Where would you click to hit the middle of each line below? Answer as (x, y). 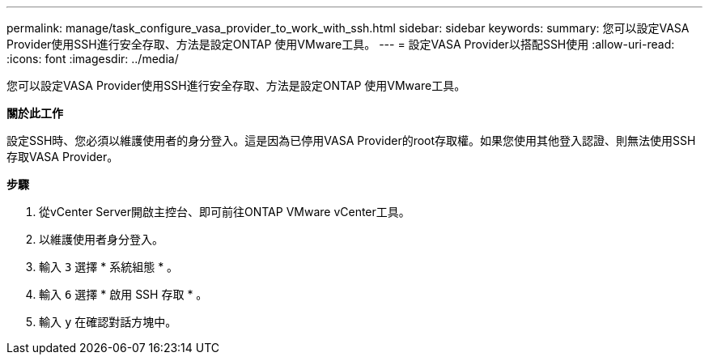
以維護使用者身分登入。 (101, 239)
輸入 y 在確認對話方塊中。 (108, 322)
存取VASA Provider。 (63, 157)
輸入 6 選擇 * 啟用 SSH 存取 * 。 (123, 294)
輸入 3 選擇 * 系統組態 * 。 (109, 267)
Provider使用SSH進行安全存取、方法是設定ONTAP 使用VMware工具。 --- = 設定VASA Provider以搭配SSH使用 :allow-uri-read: (341, 44)
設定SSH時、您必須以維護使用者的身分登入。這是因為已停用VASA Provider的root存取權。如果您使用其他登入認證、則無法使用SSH (351, 140)
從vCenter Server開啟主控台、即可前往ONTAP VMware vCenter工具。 (225, 212)
